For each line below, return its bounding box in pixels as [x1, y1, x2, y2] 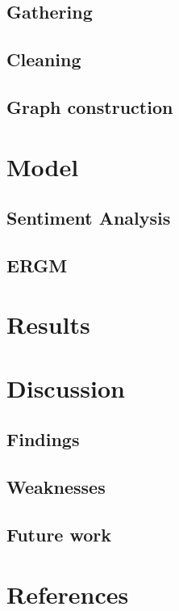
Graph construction [6, 94, 173, 119]
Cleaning [6, 47, 81, 72]
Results [6, 308, 90, 341]
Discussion [6, 371, 125, 404]
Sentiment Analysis [6, 205, 171, 230]
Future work [6, 521, 112, 546]
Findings [6, 427, 80, 452]
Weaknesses [6, 474, 106, 499]
